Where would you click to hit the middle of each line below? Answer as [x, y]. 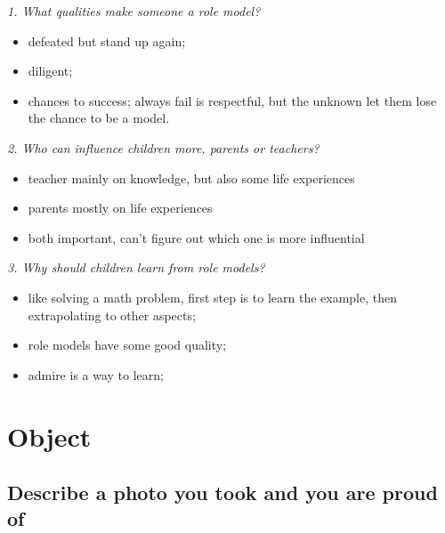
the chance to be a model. [99, 118]
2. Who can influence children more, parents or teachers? [163, 147]
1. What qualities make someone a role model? [134, 11]
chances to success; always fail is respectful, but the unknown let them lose [232, 100]
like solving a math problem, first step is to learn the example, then [212, 297]
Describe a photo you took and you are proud [222, 493]
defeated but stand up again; [107, 40]
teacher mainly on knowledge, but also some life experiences [191, 178]
